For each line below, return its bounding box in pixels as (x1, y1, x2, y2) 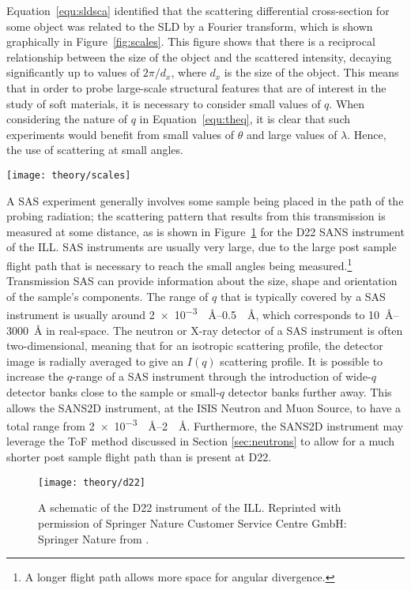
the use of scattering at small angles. (6, 141, 183, 158)
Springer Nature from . (38, 530, 149, 547)
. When (329, 95, 365, 111)
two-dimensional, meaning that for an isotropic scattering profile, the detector (6, 337, 383, 354)
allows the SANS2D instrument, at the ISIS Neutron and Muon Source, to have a (6, 399, 402, 415)
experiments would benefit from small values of (6, 126, 235, 142)
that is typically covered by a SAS (220, 287, 386, 304)
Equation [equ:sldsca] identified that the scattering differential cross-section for (6, 2, 390, 18)
